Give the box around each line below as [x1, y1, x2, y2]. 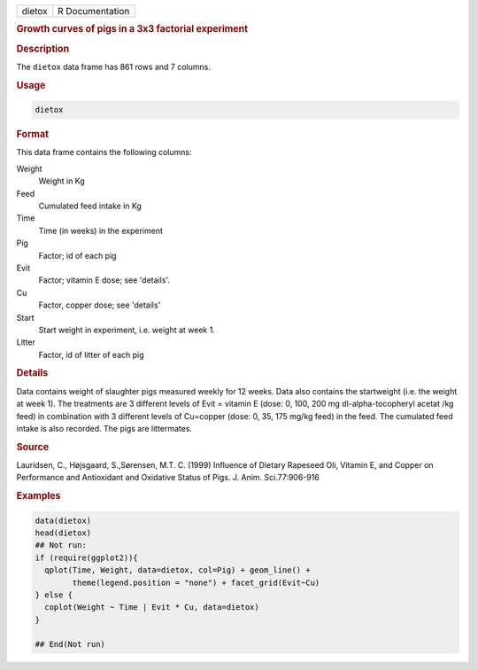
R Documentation [58, 5, 130, 17]
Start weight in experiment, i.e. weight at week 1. [38, 324, 216, 335]
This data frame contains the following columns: [16, 147, 192, 158]
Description [16, 43, 70, 55]
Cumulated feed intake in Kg [38, 200, 142, 211]
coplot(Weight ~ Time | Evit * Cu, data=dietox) [44, 603, 260, 612]
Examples [16, 490, 61, 502]
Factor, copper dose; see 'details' [38, 300, 161, 310]
